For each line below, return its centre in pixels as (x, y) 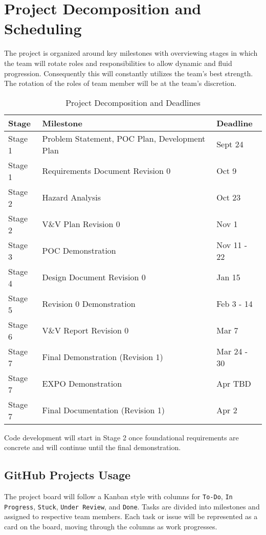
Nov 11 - (232, 244)
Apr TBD (234, 384)
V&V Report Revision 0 (85, 330)
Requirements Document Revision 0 (106, 171)
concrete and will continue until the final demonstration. (93, 447)
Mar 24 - (232, 351)
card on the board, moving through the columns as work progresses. (111, 526)
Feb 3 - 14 (235, 304)
